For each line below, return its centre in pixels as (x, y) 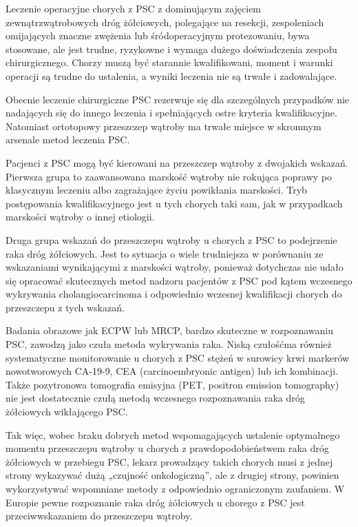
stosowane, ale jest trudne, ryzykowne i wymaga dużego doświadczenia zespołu (171, 49)
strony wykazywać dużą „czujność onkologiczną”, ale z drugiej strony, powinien (172, 475)
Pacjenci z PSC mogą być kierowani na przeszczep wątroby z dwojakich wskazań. (177, 162)
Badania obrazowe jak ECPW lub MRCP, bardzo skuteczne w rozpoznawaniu (170, 330)
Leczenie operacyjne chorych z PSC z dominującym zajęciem (134, 8)
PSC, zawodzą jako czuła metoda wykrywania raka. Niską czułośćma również (169, 344)
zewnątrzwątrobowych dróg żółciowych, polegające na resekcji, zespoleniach (165, 22)
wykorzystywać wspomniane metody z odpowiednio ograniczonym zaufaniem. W (175, 488)
